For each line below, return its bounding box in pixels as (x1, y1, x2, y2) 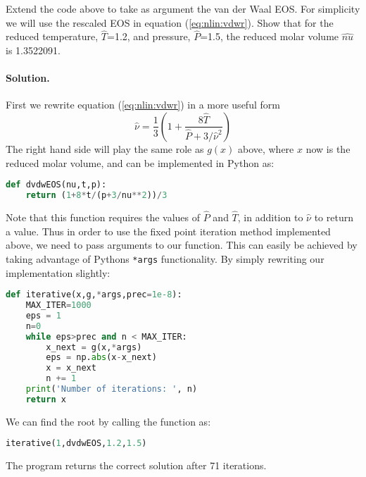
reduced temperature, (6, 29, 99, 44)
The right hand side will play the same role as (6, 141, 204, 156)
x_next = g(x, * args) (46, 342, 142, 352)
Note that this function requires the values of (6, 210, 201, 225)
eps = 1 (25, 310, 61, 321)
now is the (305, 141, 351, 156)
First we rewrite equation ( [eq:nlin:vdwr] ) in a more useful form (6, 97, 280, 112)
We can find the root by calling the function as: (6, 414, 211, 428)
